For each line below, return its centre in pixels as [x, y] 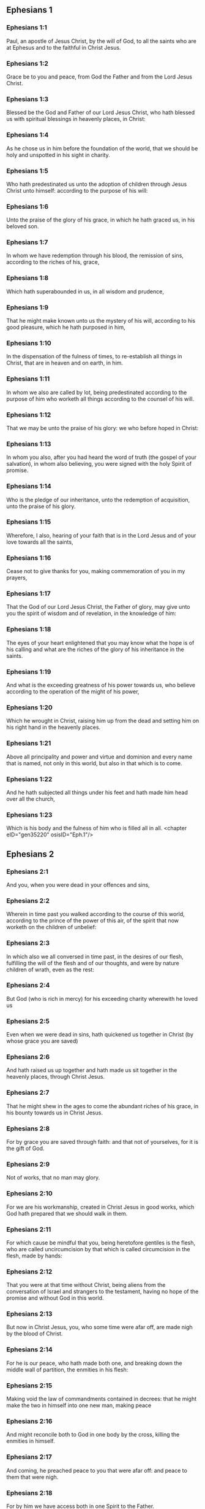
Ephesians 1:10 [29, 343]
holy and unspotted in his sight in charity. [58, 155]
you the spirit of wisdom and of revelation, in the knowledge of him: [91, 614]
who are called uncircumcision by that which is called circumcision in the [99, 1249]
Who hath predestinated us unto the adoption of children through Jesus [97, 184]
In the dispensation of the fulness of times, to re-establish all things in [94, 357]
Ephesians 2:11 [29, 1229]
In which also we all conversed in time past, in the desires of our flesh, [95, 956]
